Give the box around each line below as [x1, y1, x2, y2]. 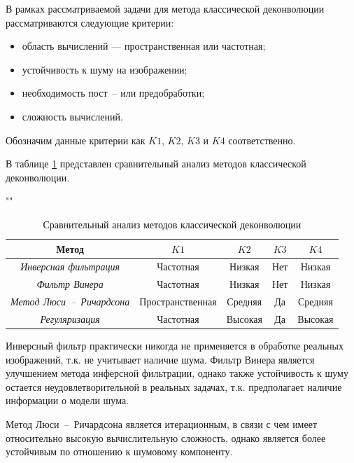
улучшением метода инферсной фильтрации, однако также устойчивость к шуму [6, 366, 348, 380]
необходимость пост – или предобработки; [22, 85, 205, 100]
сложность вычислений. [22, 109, 123, 123]
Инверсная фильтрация [20, 259, 120, 274]
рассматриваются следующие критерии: [6, 15, 174, 29]
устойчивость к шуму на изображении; [22, 62, 187, 76]
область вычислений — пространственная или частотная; [22, 39, 266, 53]
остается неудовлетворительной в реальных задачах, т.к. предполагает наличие [6, 379, 342, 394]
